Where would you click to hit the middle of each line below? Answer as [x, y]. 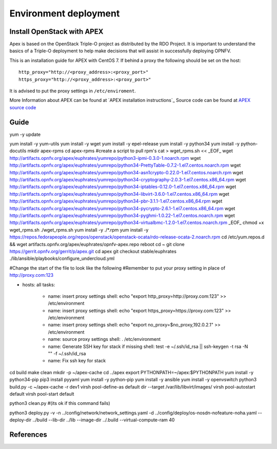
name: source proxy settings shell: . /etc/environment [104, 339]
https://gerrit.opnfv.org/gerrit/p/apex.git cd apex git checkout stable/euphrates [93, 251]
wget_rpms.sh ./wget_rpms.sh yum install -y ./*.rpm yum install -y [79, 230]
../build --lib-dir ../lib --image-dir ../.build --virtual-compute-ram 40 [104, 420]
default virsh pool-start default [42, 394]
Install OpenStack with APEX [56, 32]
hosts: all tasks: [39, 284]
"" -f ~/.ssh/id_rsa [67, 354]
